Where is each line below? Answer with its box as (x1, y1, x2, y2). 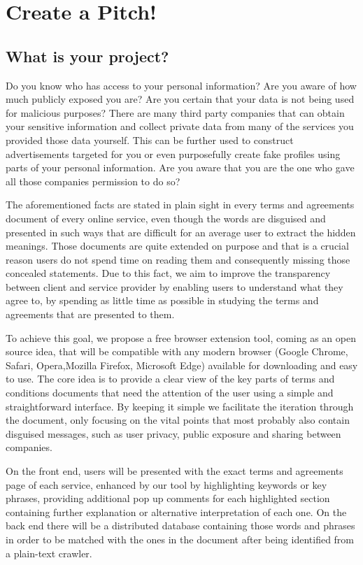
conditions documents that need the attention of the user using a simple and (6, 385, 334, 400)
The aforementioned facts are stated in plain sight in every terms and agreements (6, 197, 355, 212)
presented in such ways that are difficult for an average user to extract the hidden (6, 224, 356, 239)
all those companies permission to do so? (6, 173, 180, 188)
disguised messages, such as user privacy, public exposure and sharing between (6, 426, 341, 441)
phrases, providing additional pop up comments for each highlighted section (6, 491, 330, 506)
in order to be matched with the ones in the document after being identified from (6, 531, 355, 546)
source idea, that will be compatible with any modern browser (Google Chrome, (6, 344, 348, 359)
